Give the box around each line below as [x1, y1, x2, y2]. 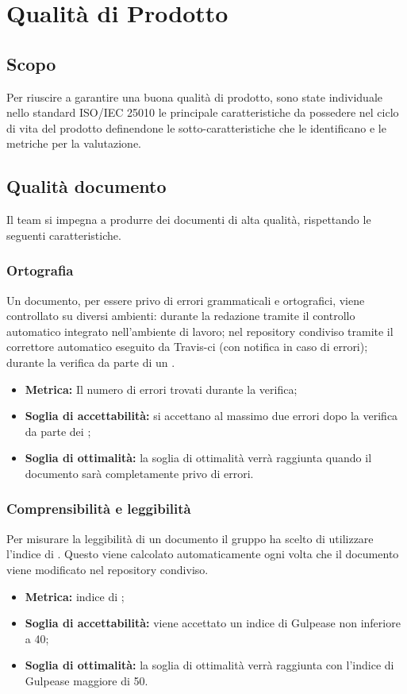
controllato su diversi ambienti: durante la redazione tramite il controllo [6, 307, 355, 324]
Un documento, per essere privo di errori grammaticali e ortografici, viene [6, 291, 365, 308]
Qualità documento [6, 174, 167, 199]
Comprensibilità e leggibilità [6, 499, 191, 519]
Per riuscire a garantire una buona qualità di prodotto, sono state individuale [6, 88, 383, 105]
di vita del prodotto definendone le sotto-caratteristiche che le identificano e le [6, 119, 386, 136]
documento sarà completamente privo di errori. [25, 465, 254, 481]
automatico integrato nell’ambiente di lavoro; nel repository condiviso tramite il [6, 322, 394, 339]
